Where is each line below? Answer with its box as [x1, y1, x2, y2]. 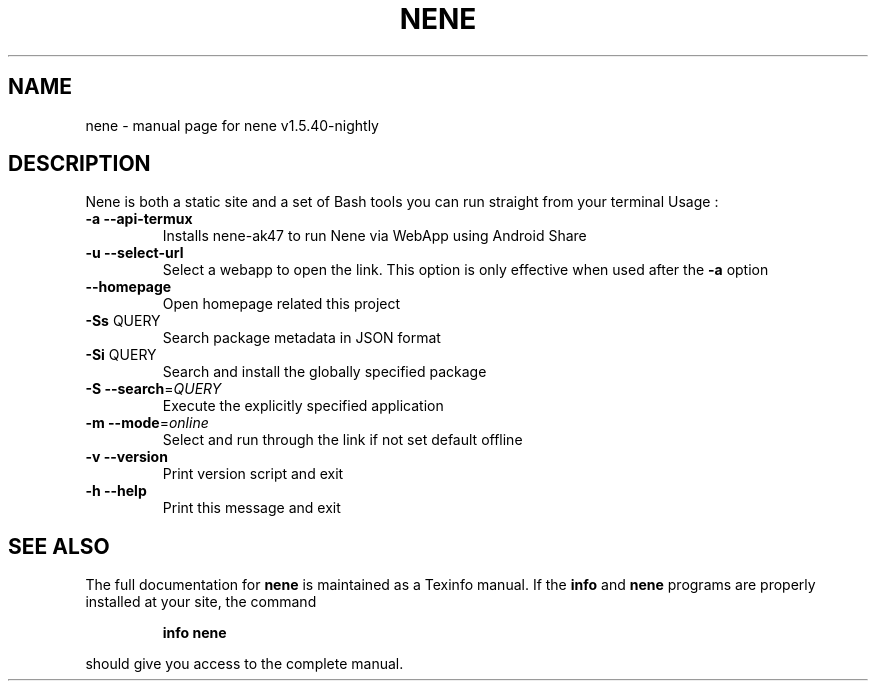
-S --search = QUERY [85, 380, 222, 398]
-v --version [85, 448, 168, 466]
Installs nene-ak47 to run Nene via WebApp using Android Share [162, 227, 587, 245]
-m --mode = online [85, 414, 209, 432]
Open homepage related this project [162, 295, 401, 313]
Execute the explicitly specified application [162, 397, 444, 415]
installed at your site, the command [85, 593, 317, 611]
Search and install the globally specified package [162, 363, 487, 381]
